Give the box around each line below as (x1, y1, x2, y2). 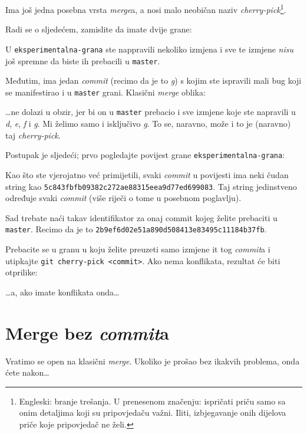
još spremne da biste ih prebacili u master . (5, 54, 160, 67)
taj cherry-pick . (5, 129, 61, 141)
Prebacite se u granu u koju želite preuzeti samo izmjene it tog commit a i (5, 243, 270, 255)
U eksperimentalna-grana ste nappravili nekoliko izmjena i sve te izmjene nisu (5, 42, 293, 55)
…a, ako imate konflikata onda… (5, 285, 120, 298)
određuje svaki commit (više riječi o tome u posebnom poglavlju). (5, 192, 242, 204)
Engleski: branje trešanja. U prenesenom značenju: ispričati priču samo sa (19, 394, 286, 407)
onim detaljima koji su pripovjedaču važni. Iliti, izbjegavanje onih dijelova (19, 406, 286, 419)
